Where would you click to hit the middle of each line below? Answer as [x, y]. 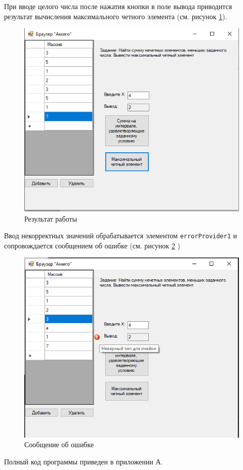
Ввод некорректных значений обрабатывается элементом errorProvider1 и [121, 236]
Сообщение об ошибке [59, 444]
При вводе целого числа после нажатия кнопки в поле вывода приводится [118, 6]
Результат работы [51, 218]
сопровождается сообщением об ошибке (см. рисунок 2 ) [92, 245]
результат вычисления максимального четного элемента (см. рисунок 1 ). [116, 16]
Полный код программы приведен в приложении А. [84, 461]
